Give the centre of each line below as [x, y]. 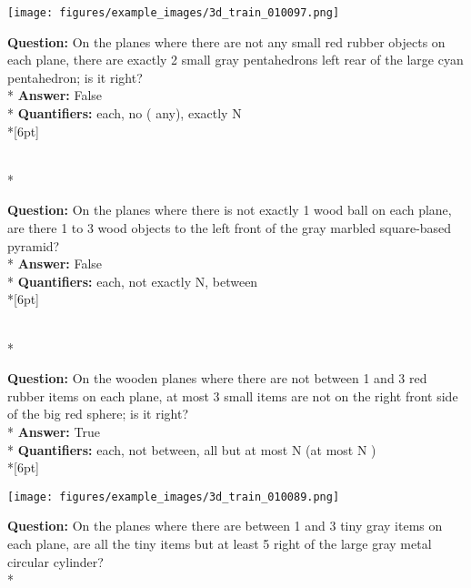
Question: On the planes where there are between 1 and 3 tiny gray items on [225, 526]
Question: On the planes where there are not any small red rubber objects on [226, 41]
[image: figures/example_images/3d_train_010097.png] [174, 13]
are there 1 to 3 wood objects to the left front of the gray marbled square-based [230, 228]
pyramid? [34, 245]
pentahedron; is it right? [75, 77]
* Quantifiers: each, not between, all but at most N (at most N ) [192, 449]
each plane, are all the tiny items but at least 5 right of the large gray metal [220, 543]
